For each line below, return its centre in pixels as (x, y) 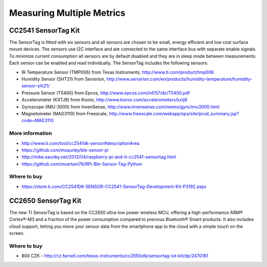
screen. (17, 233)
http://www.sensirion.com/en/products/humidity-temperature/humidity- (179, 79)
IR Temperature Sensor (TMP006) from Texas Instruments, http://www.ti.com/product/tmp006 (118, 72)
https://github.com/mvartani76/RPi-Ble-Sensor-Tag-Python (82, 164)
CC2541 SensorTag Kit (44, 30)
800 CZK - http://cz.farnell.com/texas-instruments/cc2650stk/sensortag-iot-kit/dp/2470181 (115, 256)
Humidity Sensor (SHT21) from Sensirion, (64, 79)
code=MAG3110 (38, 121)
